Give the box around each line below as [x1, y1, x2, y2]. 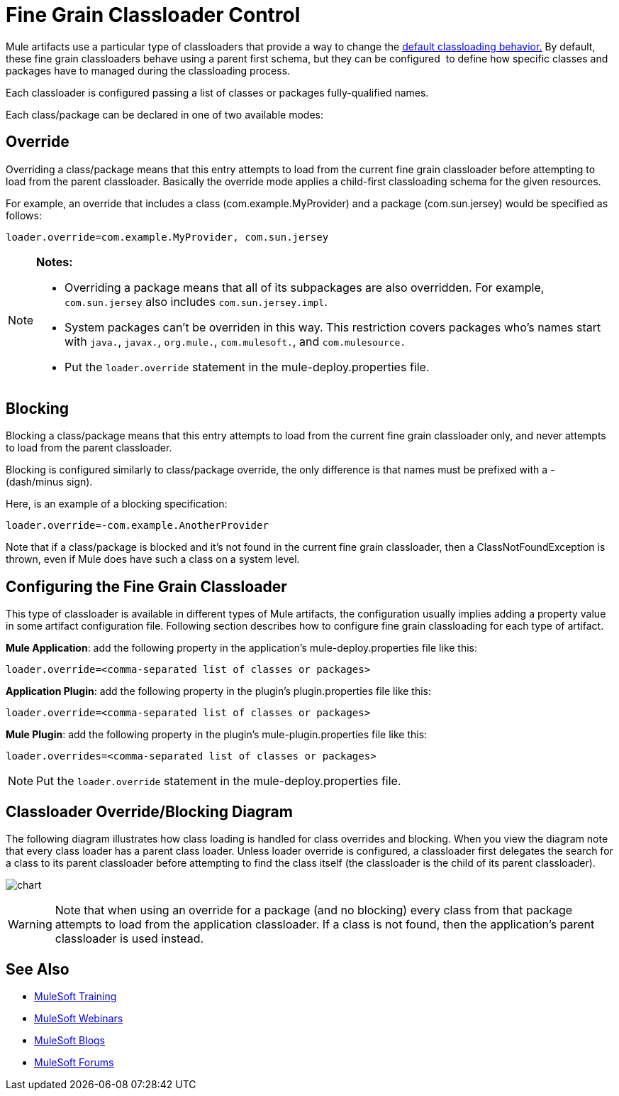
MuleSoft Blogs [34, 1034, 105, 1046]
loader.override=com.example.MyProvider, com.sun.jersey [6, 231, 329, 243]
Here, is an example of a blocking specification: [6, 498, 228, 510]
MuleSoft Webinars [34, 1012, 123, 1024]
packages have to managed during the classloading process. [6, 64, 291, 77]
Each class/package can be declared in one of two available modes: [6, 108, 323, 121]
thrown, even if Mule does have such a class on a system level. [6, 553, 300, 566]
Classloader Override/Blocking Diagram [6, 802, 293, 821]
